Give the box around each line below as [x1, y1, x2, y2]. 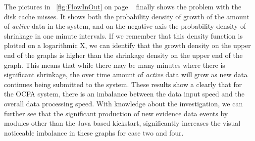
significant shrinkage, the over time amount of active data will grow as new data [4, 69, 248, 80]
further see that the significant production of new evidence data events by [4, 108, 228, 118]
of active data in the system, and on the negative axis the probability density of [4, 21, 246, 31]
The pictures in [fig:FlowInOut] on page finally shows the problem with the [4, 1, 242, 11]
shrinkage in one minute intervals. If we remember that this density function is [4, 30, 243, 41]
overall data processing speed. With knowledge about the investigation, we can [4, 98, 243, 108]
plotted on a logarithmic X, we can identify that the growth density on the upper [4, 40, 251, 50]
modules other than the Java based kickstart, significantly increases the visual [4, 118, 241, 128]
